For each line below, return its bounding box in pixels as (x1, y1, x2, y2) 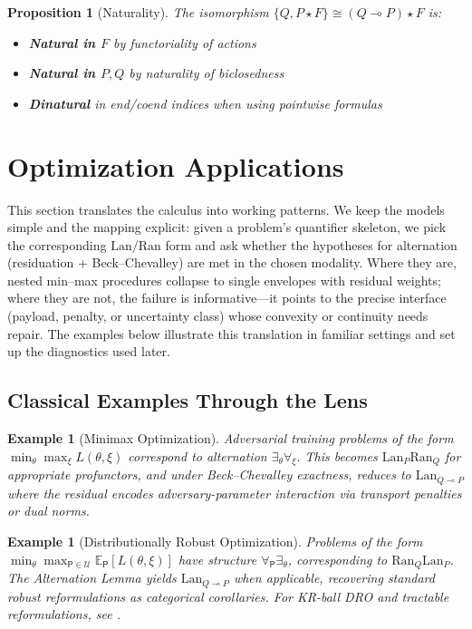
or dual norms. (7, 501, 90, 520)
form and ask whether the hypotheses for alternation (165, 235, 458, 254)
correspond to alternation (128, 446, 267, 465)
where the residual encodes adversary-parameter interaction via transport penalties (7, 483, 462, 502)
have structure (178, 549, 257, 568)
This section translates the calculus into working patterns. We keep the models (7, 199, 445, 218)
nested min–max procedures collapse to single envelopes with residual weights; (7, 270, 441, 289)
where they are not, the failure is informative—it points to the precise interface (7, 288, 447, 307)
